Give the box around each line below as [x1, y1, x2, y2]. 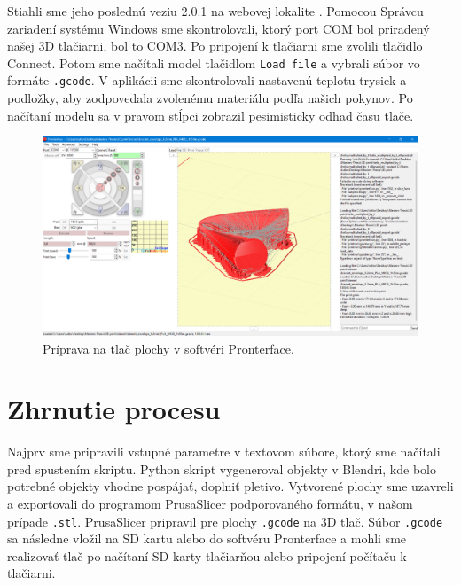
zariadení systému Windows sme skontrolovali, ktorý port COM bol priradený [7, 19, 430, 37]
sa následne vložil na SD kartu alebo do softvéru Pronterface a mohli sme [7, 529, 407, 548]
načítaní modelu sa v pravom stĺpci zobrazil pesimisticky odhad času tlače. [7, 105, 414, 124]
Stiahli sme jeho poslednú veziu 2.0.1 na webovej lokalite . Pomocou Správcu [7, 2, 424, 19]
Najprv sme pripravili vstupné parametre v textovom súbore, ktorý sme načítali [7, 442, 441, 461]
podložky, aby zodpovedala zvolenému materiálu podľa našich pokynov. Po [7, 89, 413, 107]
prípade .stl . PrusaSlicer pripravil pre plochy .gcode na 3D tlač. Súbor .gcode [7, 511, 443, 530]
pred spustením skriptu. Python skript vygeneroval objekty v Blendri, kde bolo [7, 459, 436, 478]
